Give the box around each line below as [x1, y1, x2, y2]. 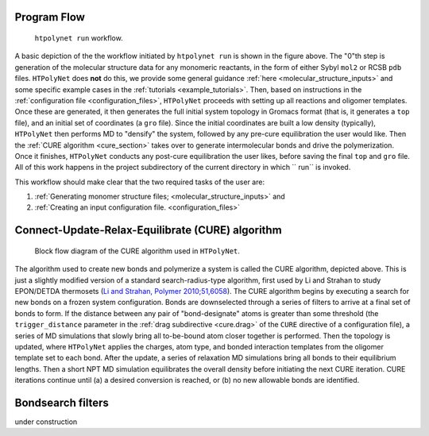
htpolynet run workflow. [34, 33, 123, 43]
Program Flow [14, 10, 85, 24]
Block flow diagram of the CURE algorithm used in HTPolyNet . [34, 246, 240, 256]
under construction [14, 417, 78, 426]
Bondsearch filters [14, 396, 109, 409]
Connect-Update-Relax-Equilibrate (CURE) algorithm [14, 223, 282, 237]
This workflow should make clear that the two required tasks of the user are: [14, 177, 265, 187]
